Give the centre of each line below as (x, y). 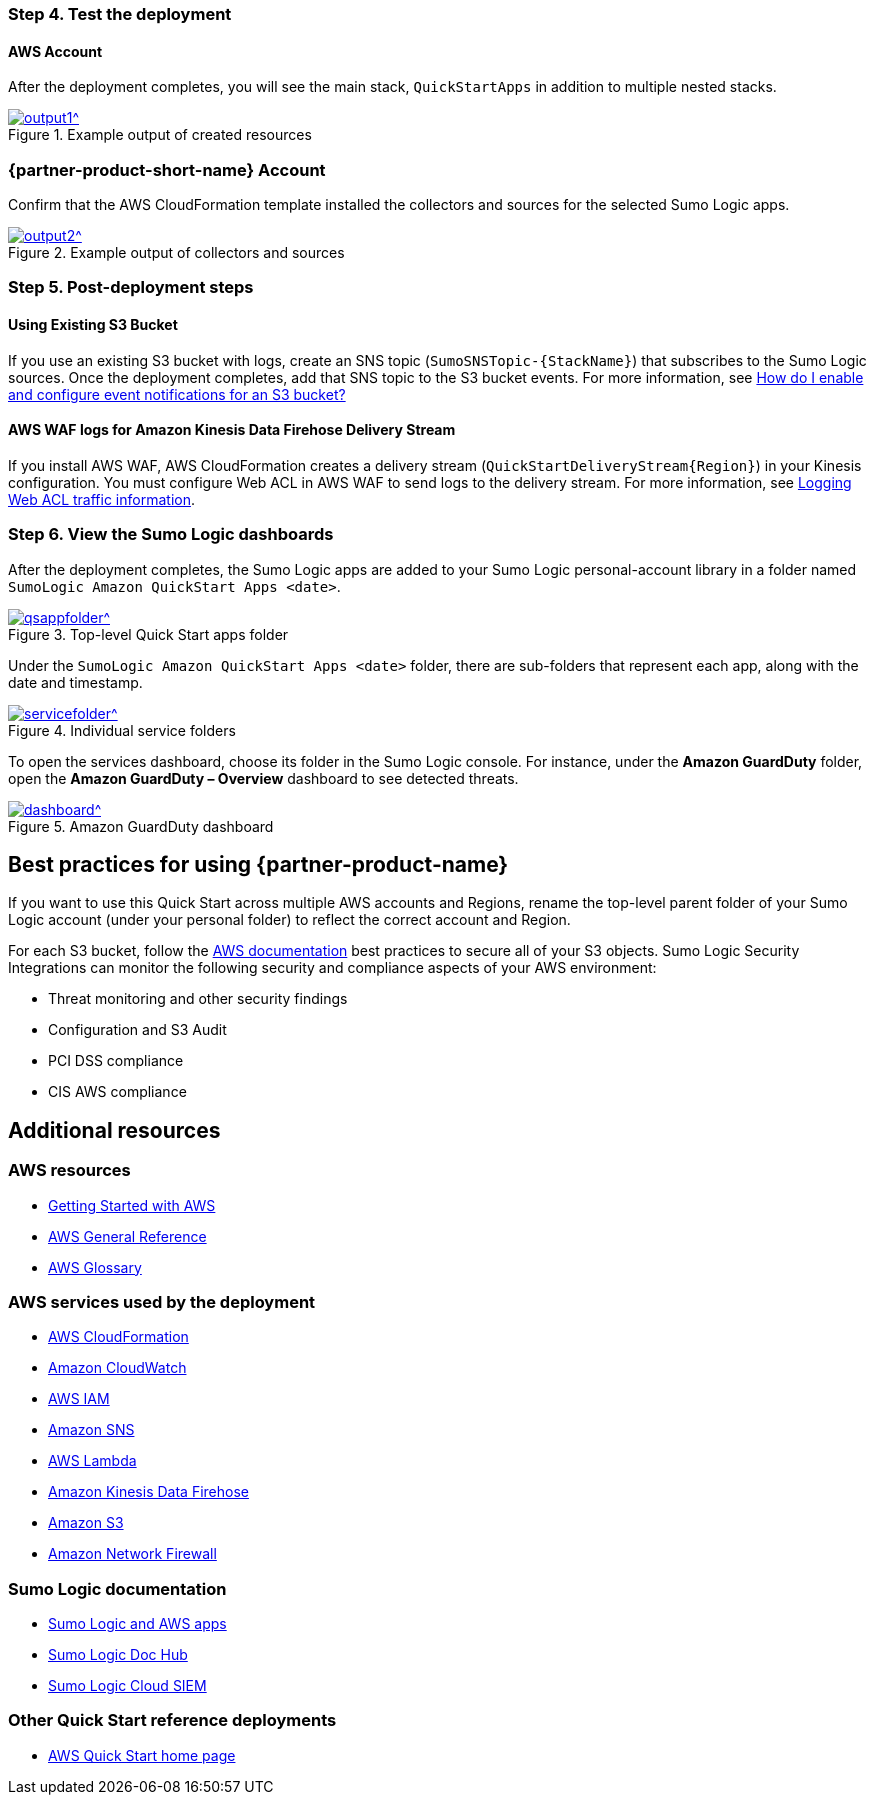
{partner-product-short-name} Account (167, 169)
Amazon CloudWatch (117, 1368)
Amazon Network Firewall (132, 1554)
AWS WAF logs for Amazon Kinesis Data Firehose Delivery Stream (232, 430)
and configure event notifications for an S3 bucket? (177, 394)
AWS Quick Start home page (142, 1755)
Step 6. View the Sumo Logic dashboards (171, 534)
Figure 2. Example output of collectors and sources (176, 252)
